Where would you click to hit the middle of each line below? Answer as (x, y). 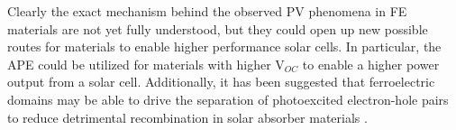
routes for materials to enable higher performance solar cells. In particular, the (224, 46)
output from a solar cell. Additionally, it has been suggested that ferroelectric (221, 82)
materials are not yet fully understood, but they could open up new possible (218, 28)
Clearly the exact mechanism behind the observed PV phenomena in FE (207, 11)
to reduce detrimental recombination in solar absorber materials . (187, 117)
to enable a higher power (371, 64)
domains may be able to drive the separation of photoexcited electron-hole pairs (228, 99)
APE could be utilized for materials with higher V (146, 64)
